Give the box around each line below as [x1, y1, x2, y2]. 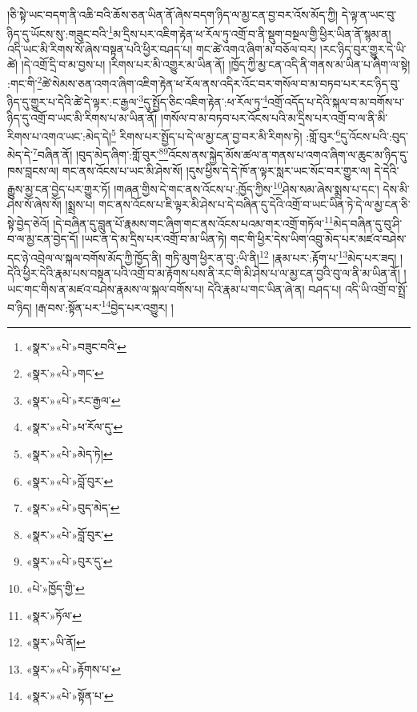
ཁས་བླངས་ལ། [7, 162, 59, 178]
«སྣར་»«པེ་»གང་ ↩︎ [26, 365, 104, 382]
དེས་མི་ [383, 180, 410, 197]
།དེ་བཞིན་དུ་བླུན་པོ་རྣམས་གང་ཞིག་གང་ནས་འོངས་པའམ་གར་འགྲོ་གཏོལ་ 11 [53, 213, 334, 231]
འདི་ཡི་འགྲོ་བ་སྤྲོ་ [344, 280, 408, 297]
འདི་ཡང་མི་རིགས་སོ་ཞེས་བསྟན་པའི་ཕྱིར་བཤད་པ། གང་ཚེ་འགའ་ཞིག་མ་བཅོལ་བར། [7, 40, 317, 57]
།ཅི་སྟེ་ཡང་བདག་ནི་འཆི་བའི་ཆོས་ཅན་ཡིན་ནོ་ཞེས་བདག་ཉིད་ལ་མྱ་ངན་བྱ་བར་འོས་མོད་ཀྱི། [7, 6, 339, 22]
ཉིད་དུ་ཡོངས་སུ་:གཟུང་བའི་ [7, 25, 109, 42]
